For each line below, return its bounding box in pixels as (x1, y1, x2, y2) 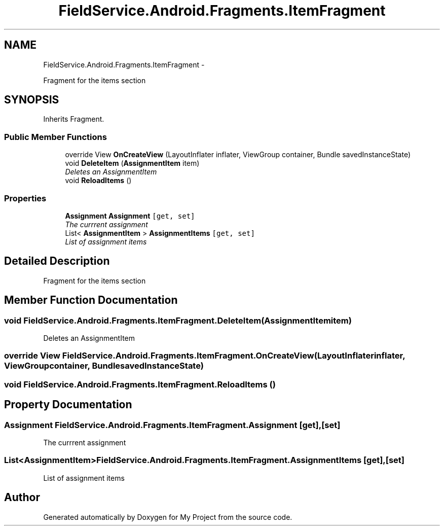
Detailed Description (4, 255, 110, 268)
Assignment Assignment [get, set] (65, 211, 195, 220)
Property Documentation (4, 398, 132, 411)
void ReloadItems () (65, 176, 132, 185)
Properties (4, 193, 47, 203)
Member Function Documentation (4, 294, 178, 307)
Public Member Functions (4, 131, 107, 142)
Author (4, 491, 40, 504)
